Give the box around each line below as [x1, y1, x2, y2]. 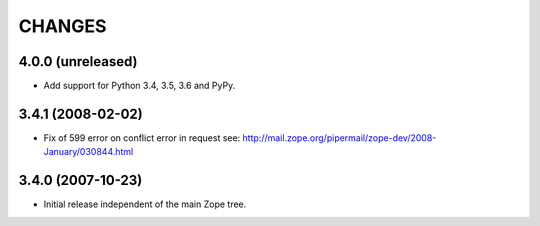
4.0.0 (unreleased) [18, 53, 138, 70]
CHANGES [18, 15, 107, 37]
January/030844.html [43, 146, 134, 158]
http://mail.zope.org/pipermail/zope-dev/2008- [242, 131, 437, 144]
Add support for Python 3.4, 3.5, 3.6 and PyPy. [43, 80, 236, 92]
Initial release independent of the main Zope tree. [43, 198, 247, 210]
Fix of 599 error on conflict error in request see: [43, 131, 241, 144]
